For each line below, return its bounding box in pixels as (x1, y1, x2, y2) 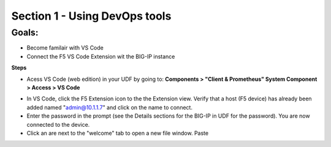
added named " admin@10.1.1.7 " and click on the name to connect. (26, 104, 193, 111)
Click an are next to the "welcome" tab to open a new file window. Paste (26, 129, 208, 137)
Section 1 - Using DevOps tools (11, 9, 172, 23)
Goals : (11, 27, 39, 38)
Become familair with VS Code (26, 44, 104, 51)
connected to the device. (26, 121, 90, 128)
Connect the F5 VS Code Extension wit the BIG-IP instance (26, 53, 175, 60)
